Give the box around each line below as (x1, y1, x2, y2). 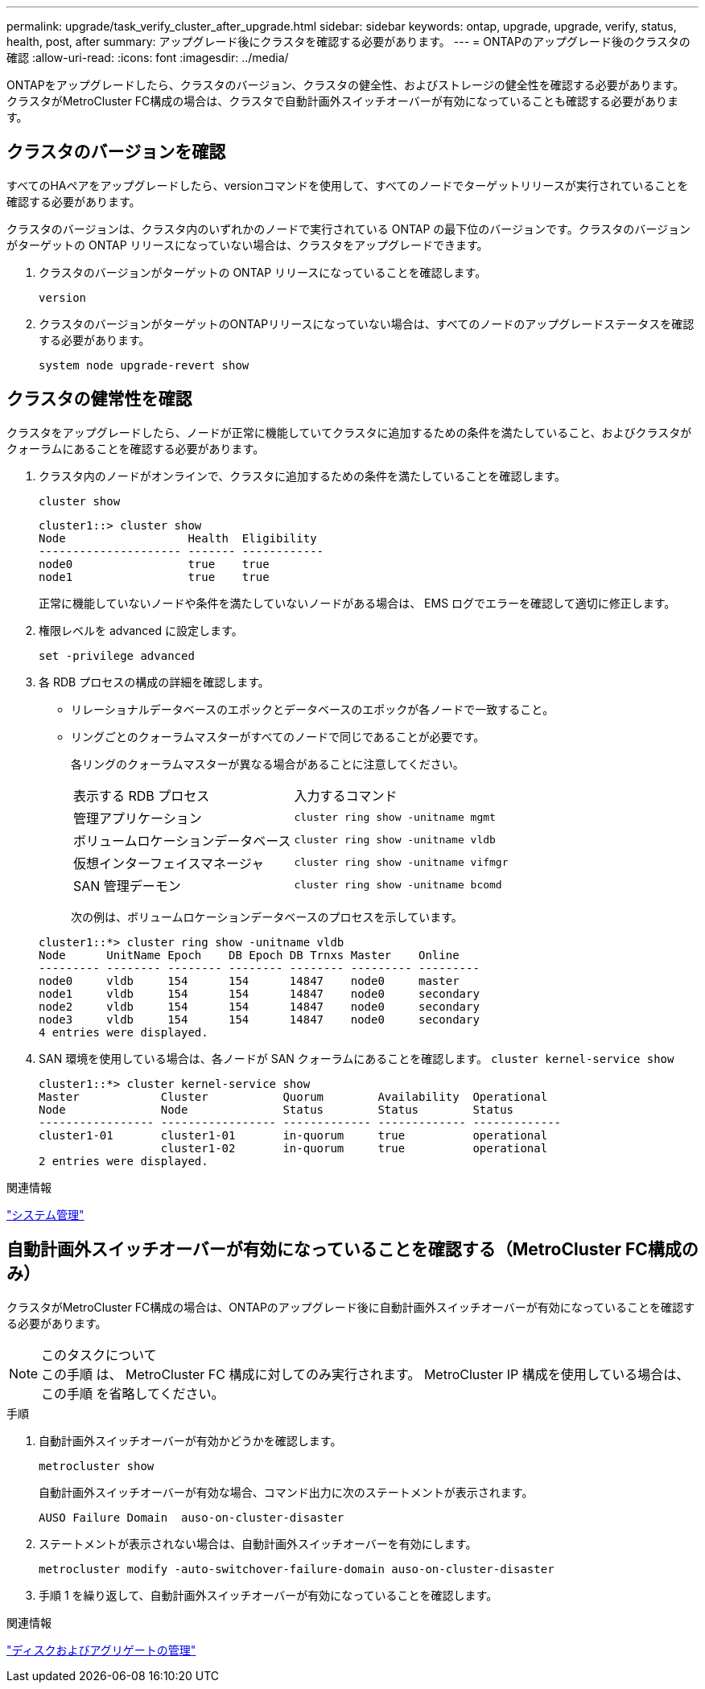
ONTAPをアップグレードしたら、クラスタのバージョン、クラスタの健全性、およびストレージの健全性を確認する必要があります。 (6, 78, 685, 92)
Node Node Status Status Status (39, 1102, 514, 1116)
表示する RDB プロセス (73, 787, 210, 804)
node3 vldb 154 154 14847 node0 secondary (39, 1012, 480, 1026)
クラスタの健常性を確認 (6, 389, 192, 410)
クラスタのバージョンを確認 (6, 142, 226, 163)
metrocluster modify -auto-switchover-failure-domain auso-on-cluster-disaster (39, 1562, 555, 1576)
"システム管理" (6, 1207, 85, 1221)
